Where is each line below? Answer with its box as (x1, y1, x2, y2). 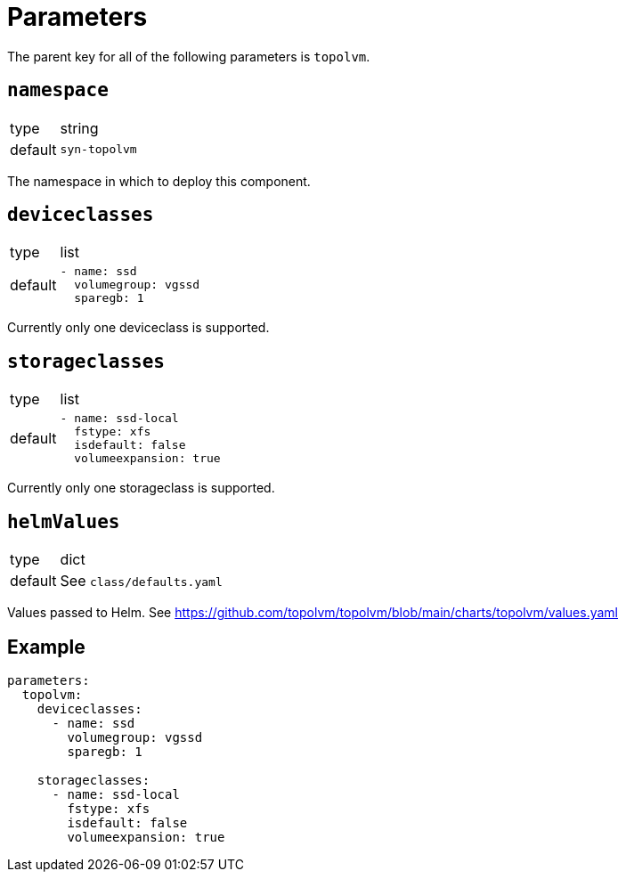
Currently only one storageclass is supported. (7, 480, 275, 496)
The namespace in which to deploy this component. (7, 173, 311, 189)
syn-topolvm (60, 142, 137, 157)
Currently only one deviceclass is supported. (7, 320, 270, 336)
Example (7, 635, 85, 658)
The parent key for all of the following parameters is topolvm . (7, 48, 370, 64)
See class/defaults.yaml (60, 572, 223, 590)
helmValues (7, 510, 120, 533)
